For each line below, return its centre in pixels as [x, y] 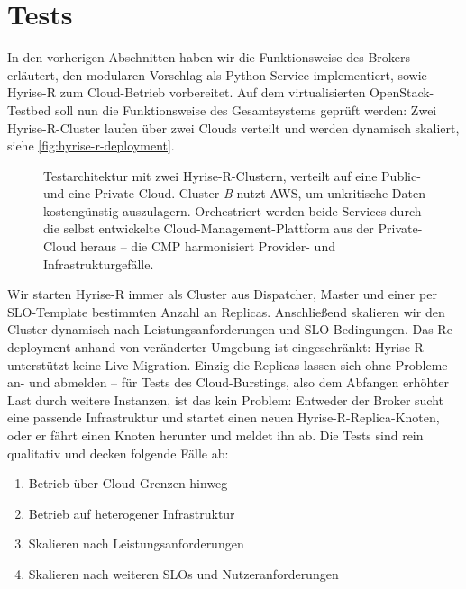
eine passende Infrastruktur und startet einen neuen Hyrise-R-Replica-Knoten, [224, 417]
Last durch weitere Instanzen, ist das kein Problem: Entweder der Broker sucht [226, 399]
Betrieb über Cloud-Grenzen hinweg [128, 483]
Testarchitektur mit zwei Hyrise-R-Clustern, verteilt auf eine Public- [232, 175]
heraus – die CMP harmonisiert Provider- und [208, 246]
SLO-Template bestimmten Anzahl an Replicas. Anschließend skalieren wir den [226, 311]
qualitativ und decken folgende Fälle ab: [118, 453]
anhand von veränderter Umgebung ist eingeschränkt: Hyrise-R [249, 347]
